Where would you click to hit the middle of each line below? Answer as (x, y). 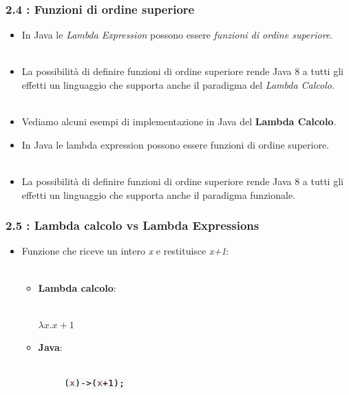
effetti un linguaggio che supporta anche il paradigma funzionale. (159, 194)
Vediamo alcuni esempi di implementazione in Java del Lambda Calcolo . (179, 121)
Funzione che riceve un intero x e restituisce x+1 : (125, 251)
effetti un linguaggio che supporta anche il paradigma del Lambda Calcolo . (178, 85)
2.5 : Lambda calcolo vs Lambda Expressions (133, 225)
